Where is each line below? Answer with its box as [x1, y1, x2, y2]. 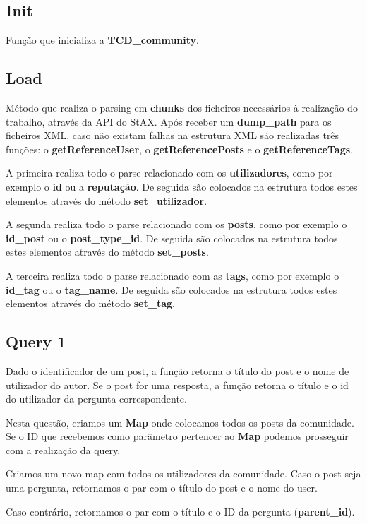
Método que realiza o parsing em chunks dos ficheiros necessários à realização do [6, 100, 358, 114]
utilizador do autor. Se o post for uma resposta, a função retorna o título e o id [6, 377, 349, 392]
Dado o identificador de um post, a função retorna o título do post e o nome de [6, 363, 349, 378]
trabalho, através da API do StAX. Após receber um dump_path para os [6, 114, 332, 129]
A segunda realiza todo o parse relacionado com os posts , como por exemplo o [6, 217, 347, 232]
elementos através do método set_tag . [6, 296, 175, 311]
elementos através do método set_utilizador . [6, 193, 207, 208]
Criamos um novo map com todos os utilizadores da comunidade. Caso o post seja [6, 466, 361, 481]
